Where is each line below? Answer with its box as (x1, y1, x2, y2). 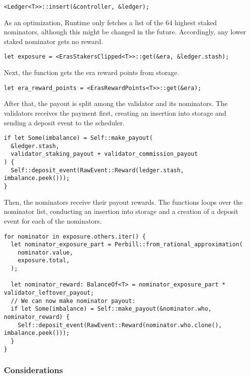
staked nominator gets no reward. (4, 36, 103, 46)
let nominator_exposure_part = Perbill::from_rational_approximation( (11, 241, 243, 248)
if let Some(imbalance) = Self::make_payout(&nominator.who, (11, 305, 212, 313)
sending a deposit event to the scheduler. (4, 117, 125, 127)
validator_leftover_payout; (4, 289, 94, 297)
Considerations (4, 364, 63, 376)
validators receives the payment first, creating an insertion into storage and (4, 107, 226, 118)
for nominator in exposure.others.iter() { (4, 233, 146, 240)
